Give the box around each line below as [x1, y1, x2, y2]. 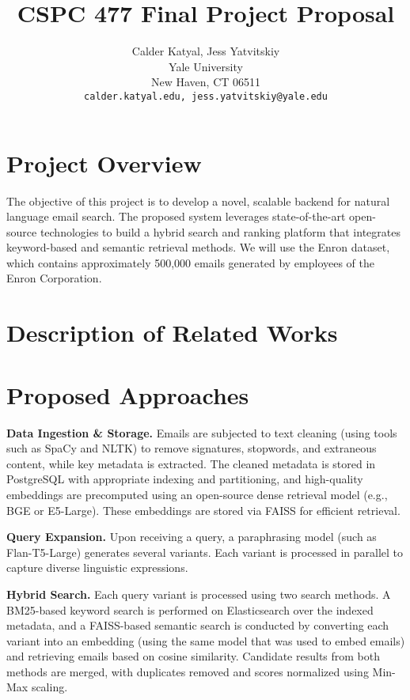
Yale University [169, 58, 243, 74]
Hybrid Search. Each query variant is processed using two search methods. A [6, 585, 391, 602]
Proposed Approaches [6, 378, 249, 411]
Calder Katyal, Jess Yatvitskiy [131, 43, 280, 59]
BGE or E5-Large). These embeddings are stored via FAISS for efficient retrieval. [6, 501, 401, 518]
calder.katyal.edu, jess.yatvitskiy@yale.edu [84, 90, 328, 102]
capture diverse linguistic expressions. [6, 559, 188, 576]
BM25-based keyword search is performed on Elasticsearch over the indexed [6, 601, 374, 618]
